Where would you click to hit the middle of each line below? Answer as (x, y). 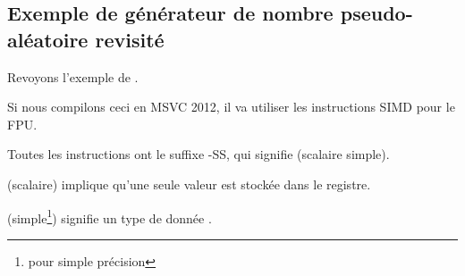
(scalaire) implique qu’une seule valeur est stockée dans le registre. (189, 184)
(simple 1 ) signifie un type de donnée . (110, 216)
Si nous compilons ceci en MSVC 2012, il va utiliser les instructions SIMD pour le (231, 107)
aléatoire (48, 39)
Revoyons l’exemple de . (73, 76)
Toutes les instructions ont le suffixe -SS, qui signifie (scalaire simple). (199, 154)
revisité (130, 39)
